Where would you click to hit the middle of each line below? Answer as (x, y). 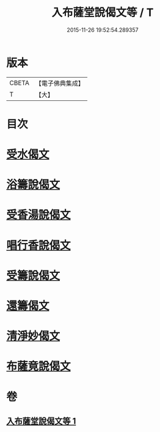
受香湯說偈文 (39, 215)
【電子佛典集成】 (60, 83)
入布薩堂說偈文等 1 (41, 421)
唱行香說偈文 (39, 245)
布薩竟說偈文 (39, 366)
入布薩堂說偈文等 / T (103, 13)
